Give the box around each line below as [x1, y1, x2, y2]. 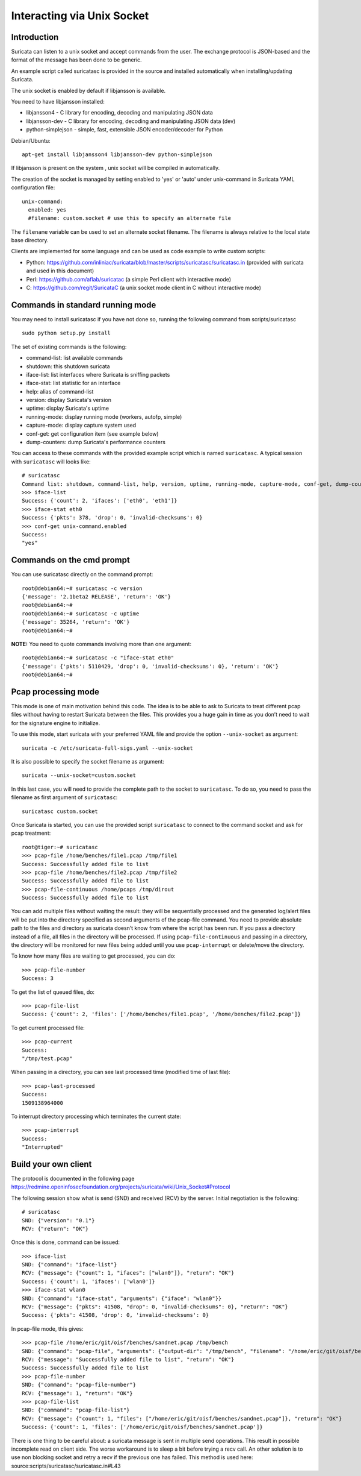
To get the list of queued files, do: [11, 988, 95, 996]
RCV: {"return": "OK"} [22, 1225, 89, 1232]
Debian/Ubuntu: [11, 137, 51, 144]
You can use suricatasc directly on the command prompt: [11, 571, 153, 578]
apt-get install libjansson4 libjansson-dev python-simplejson [22, 151, 212, 158]
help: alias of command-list [26, 388, 94, 395]
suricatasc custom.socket [22, 808, 99, 815]
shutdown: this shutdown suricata [26, 362, 111, 370]
